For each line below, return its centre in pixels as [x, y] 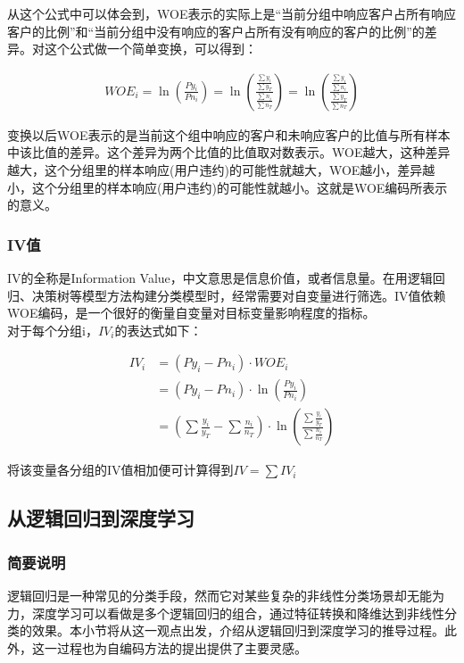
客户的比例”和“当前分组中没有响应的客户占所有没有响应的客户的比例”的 [216, 31]
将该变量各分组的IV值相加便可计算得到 [120, 470]
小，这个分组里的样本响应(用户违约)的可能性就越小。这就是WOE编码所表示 [228, 187]
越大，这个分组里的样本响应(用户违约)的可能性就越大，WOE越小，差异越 [221, 170]
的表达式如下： [158, 330]
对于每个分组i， [53, 330]
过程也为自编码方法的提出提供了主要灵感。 [182, 647]
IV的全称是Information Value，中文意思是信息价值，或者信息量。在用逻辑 [220, 278]
